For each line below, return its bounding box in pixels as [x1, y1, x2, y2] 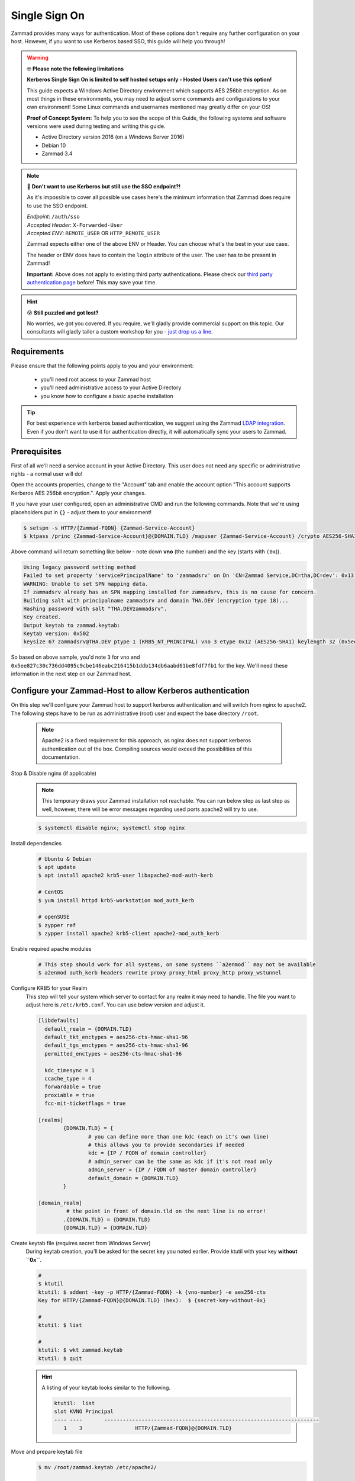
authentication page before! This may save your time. [27, 278, 157, 286]
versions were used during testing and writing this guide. [27, 123, 166, 130]
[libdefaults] [38, 1017, 79, 1024]
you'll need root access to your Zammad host [40, 376, 151, 383]
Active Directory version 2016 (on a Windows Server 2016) [41, 133, 185, 140]
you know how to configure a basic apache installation [40, 392, 174, 399]
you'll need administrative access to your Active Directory [40, 384, 182, 391]
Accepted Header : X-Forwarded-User [27, 221, 124, 228]
